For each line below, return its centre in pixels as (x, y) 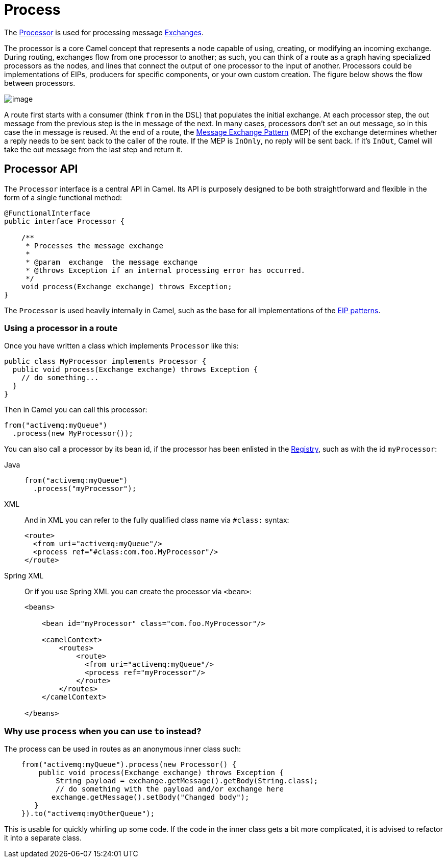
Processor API (41, 169)
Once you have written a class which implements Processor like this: (121, 346)
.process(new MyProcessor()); (73, 434)
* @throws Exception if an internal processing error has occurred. (166, 270)
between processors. (40, 83)
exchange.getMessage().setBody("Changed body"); (150, 797)
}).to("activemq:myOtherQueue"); (88, 814)
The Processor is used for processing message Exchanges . (104, 32)
